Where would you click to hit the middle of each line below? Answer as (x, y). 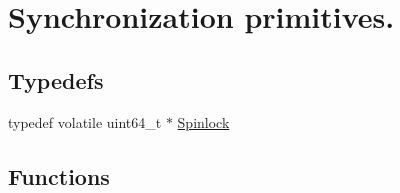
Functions (59, 175)
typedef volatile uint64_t (85, 121)
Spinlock (203, 121)
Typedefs (56, 79)
